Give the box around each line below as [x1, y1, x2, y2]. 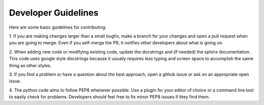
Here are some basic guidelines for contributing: [9, 24, 107, 30]
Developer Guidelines [9, 7, 99, 18]
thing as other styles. [9, 62, 52, 68]
